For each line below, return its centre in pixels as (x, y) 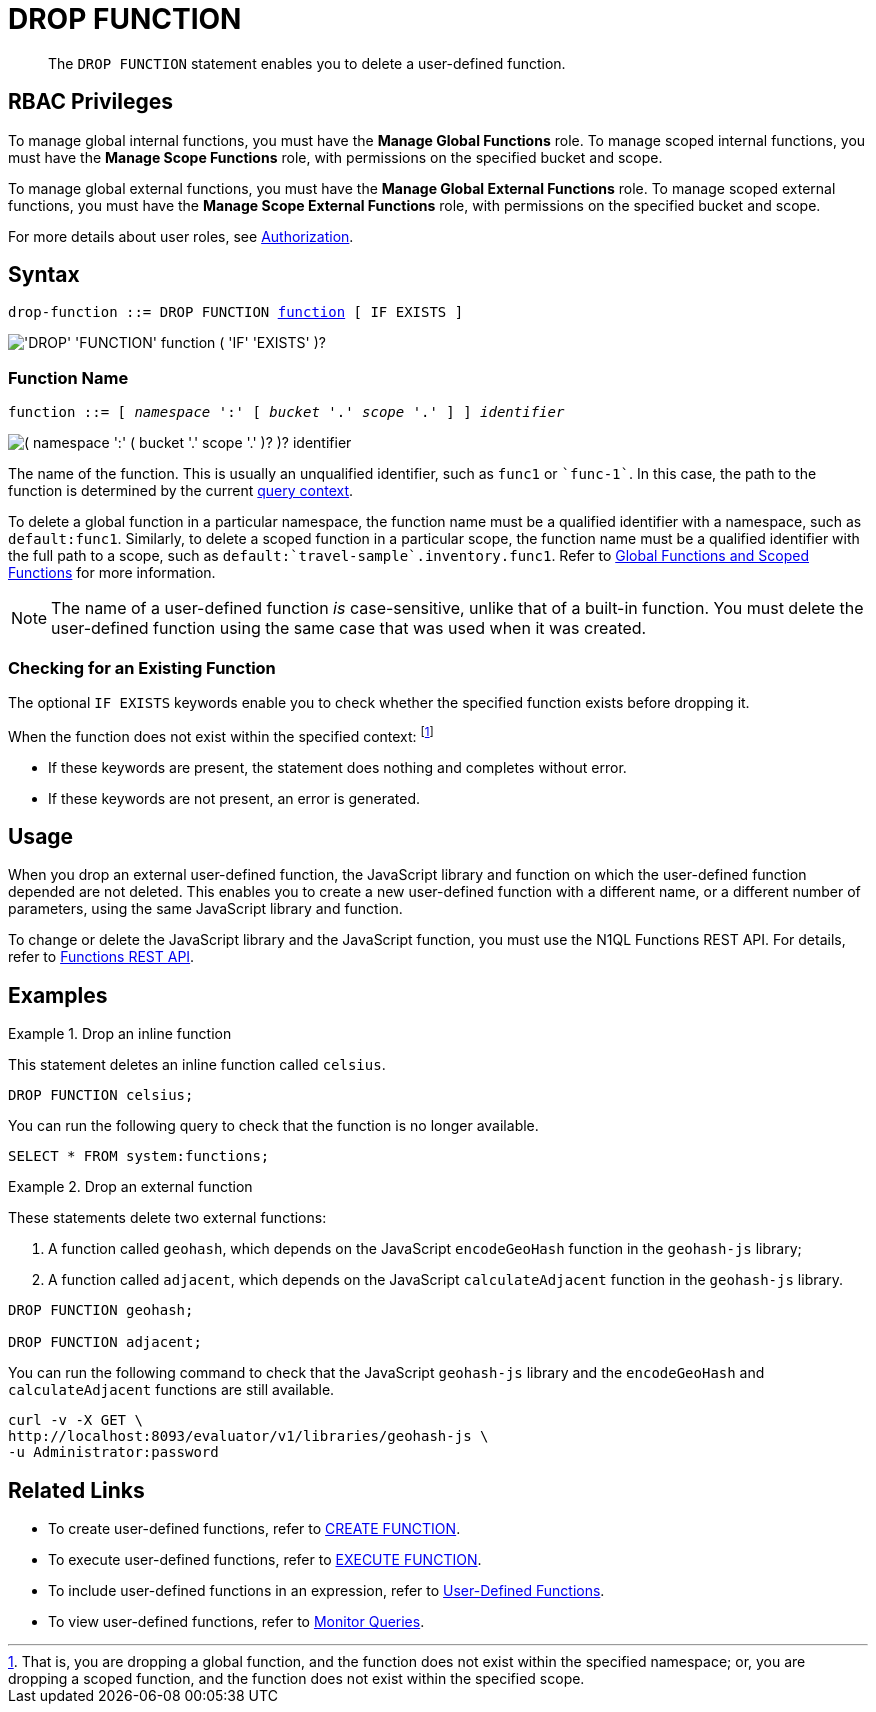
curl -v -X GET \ (75, 1420)
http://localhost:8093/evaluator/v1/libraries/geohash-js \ (248, 1436)
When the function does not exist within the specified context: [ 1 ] (221, 734)
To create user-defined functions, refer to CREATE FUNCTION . (254, 1529)
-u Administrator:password (113, 1452)
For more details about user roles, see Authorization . (181, 236)
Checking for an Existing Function (142, 667)
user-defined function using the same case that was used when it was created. (349, 628)
